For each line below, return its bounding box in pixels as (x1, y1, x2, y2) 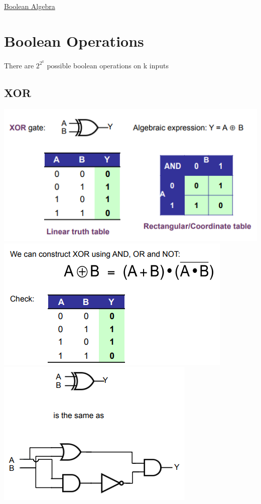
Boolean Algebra (4, 1, 55, 11)
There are (4, 60, 34, 70)
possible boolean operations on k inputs (47, 60, 169, 70)
